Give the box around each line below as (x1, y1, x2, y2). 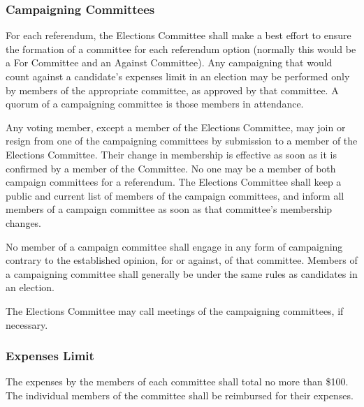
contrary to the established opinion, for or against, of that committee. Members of (6, 253, 358, 267)
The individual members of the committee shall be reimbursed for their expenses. (6, 387, 354, 402)
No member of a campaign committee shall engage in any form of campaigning (6, 239, 343, 253)
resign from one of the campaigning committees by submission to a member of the (6, 133, 358, 148)
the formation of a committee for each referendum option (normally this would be (6, 41, 356, 56)
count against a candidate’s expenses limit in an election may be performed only (6, 69, 350, 83)
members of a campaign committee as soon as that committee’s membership (6, 202, 333, 216)
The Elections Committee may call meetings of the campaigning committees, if (6, 303, 344, 318)
